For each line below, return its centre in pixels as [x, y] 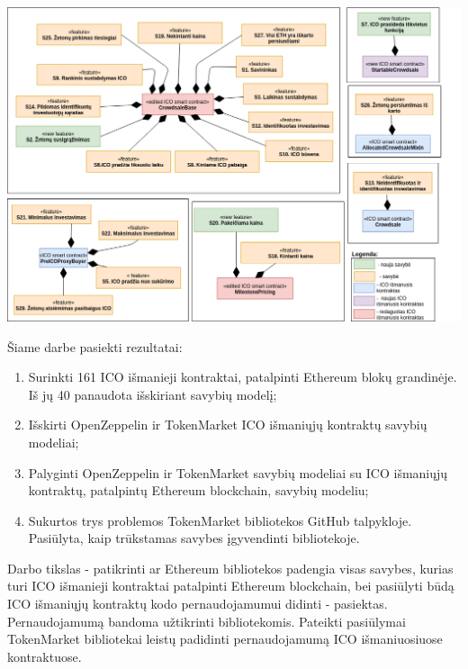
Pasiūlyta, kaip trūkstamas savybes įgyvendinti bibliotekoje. [194, 538]
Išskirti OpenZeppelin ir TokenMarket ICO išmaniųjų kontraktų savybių [228, 425]
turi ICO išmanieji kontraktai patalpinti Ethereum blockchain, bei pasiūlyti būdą [231, 586]
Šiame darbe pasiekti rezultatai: [95, 346]
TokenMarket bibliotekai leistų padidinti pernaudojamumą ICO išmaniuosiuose [225, 639]
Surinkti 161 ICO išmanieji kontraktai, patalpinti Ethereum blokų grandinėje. [243, 377]
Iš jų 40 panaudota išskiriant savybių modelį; [153, 394]
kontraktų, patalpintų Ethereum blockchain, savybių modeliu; [198, 490]
